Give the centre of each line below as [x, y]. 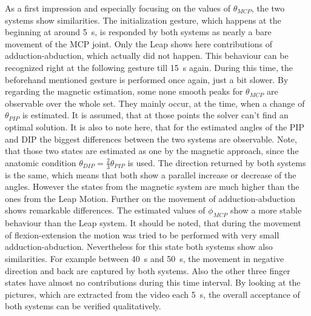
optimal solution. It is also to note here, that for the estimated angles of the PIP [155, 126]
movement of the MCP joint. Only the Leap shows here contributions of [139, 43]
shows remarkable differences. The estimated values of [105, 210]
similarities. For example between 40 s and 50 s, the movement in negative [145, 258]
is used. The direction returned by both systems [217, 162]
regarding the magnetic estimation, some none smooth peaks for [124, 91]
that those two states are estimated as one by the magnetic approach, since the [152, 151]
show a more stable [266, 210]
